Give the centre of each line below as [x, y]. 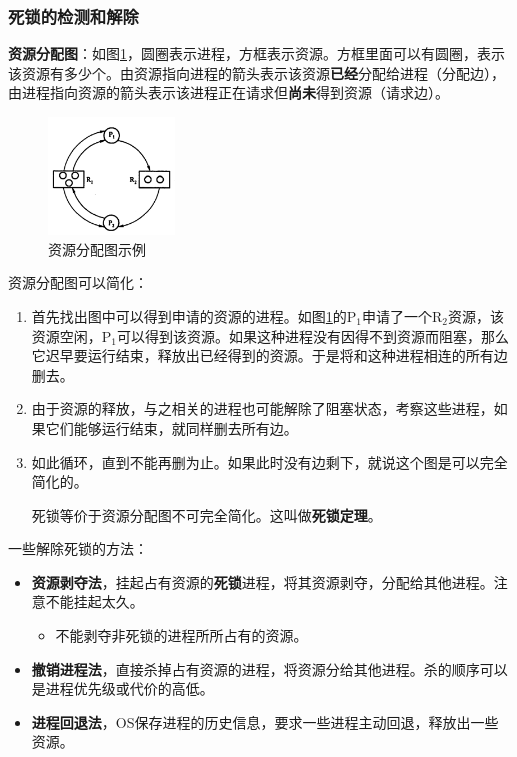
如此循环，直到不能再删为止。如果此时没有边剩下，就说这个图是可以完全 [269, 461]
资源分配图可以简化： [78, 282]
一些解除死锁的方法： [78, 548]
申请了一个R [402, 315]
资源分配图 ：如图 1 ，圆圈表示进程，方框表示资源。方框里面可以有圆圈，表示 [256, 53]
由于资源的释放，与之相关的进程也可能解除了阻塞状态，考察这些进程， [262, 408]
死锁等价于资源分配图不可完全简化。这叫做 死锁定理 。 [206, 514]
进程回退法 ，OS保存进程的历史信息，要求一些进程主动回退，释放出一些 [265, 721]
